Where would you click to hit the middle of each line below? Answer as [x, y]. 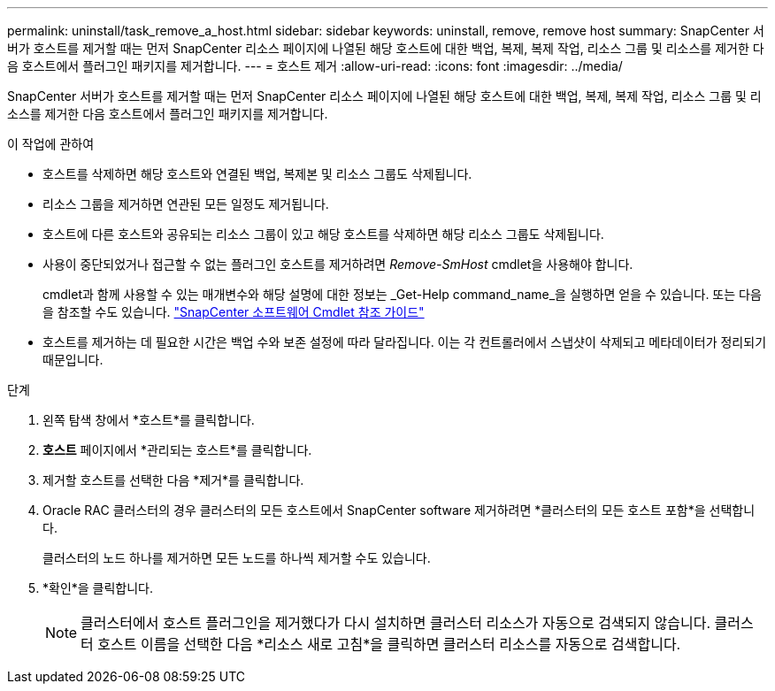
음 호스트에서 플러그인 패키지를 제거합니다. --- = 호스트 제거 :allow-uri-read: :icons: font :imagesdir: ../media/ [315, 66]
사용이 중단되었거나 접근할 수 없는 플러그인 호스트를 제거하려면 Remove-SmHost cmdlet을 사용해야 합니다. [338, 264]
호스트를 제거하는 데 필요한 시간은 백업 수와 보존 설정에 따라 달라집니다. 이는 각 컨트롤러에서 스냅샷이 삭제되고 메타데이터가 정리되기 [405, 342]
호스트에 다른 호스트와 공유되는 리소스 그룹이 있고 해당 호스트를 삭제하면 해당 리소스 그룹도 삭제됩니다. [323, 234]
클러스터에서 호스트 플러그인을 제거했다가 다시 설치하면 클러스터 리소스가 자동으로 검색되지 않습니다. [396, 623]
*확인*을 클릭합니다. [98, 588]
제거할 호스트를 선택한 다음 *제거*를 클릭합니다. [173, 480]
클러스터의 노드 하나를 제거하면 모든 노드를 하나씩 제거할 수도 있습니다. [237, 558]
